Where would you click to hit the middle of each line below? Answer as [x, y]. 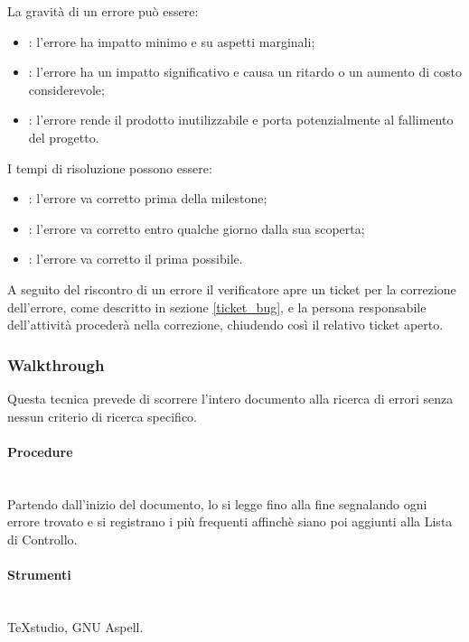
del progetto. [64, 137]
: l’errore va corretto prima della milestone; [148, 198]
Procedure [40, 451]
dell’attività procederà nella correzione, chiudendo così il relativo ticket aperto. [225, 325]
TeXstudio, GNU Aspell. [75, 626]
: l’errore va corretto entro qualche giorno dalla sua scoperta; [197, 228]
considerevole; [66, 89]
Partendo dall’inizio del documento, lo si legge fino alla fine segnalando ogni [217, 503]
